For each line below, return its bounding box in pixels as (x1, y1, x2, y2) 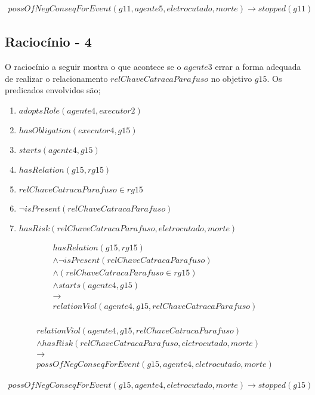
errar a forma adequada (215, 60, 301, 73)
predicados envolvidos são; (5, 84, 101, 96)
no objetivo (211, 72, 252, 84)
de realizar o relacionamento (5, 72, 108, 84)
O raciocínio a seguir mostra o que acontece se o (5, 60, 181, 73)
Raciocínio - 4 (5, 32, 92, 51)
